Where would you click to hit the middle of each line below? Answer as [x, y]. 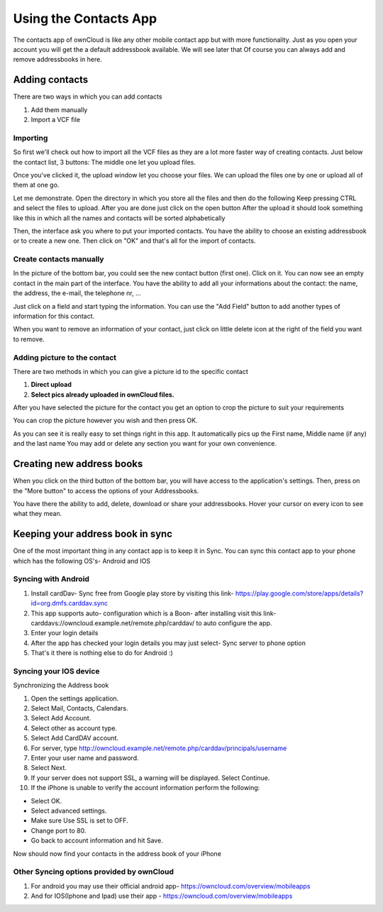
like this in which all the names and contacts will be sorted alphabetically [119, 218]
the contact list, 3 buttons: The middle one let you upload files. [105, 162]
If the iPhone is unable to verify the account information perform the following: [145, 788]
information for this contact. [54, 316]
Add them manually [59, 109]
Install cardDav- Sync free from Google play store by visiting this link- [132, 593]
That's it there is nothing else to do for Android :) [102, 653]
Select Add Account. [61, 718]
